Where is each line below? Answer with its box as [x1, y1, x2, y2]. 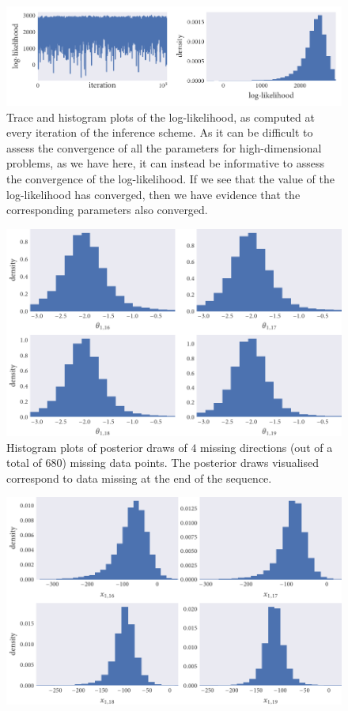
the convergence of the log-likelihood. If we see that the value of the [6, 171, 335, 187]
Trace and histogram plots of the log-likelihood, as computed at [6, 108, 315, 125]
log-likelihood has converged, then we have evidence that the [6, 186, 301, 202]
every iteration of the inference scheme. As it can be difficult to [6, 124, 313, 141]
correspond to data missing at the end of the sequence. [6, 469, 272, 486]
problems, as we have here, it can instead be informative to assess [6, 155, 324, 171]
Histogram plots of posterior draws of [6, 438, 187, 455]
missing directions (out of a [200, 438, 333, 455]
